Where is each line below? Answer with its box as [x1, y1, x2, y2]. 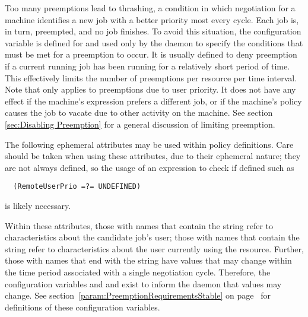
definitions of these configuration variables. [5, 300, 160, 313]
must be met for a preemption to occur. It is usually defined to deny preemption [5, 48, 297, 61]
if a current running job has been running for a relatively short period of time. [5, 59, 290, 72]
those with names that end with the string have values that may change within [5, 254, 292, 267]
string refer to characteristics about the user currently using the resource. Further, [5, 242, 304, 255]
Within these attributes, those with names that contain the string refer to [5, 219, 274, 232]
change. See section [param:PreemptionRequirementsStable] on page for [5, 289, 271, 302]
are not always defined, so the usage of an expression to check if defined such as [5, 161, 294, 173]
